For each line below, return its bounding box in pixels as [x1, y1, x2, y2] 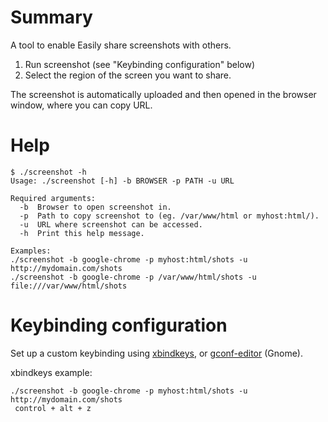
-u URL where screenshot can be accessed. [19, 219, 203, 230]
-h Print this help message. [19, 228, 145, 238]
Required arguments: [10, 193, 97, 203]
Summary [10, 6, 93, 29]
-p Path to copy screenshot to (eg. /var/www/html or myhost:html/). [19, 211, 320, 221]
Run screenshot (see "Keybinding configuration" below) [24, 58, 256, 70]
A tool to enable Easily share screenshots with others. [10, 39, 232, 51]
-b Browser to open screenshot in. [19, 202, 172, 212]
